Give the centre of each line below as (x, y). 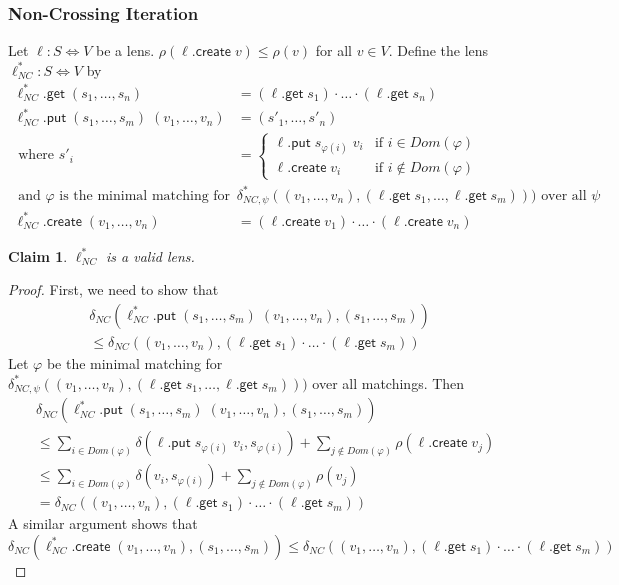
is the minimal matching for (145, 195)
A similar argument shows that (103, 523)
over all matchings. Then (388, 382)
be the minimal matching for (134, 363)
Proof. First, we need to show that (113, 289)
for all (333, 50)
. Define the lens (438, 50)
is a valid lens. (150, 255)
